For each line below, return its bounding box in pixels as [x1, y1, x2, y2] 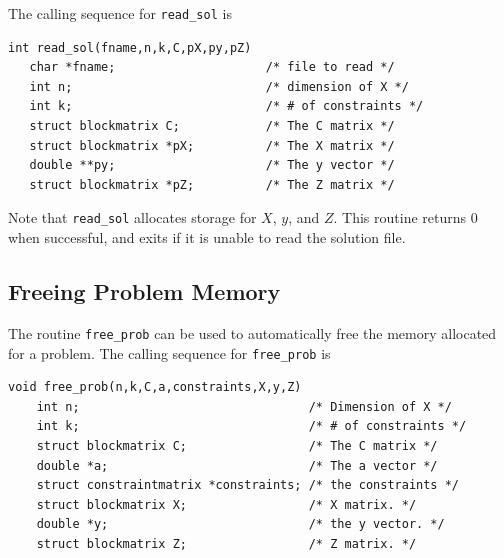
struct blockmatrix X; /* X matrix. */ [36, 497, 417, 512]
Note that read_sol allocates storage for [8, 207, 257, 228]
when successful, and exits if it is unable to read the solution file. [8, 227, 406, 248]
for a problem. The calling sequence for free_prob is [8, 342, 331, 363]
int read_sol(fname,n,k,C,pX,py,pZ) [8, 40, 252, 55]
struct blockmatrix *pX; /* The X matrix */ [29, 138, 395, 153]
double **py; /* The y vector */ [29, 158, 395, 173]
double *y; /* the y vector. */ [36, 517, 445, 532]
